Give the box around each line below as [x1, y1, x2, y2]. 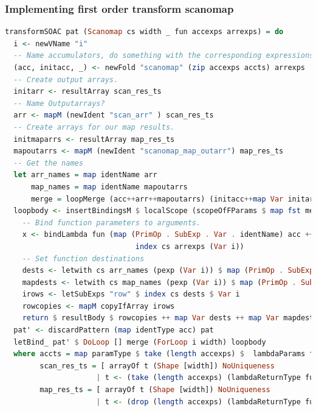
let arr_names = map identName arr [13, 170, 157, 180]
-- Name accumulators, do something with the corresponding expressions [13, 51, 314, 60]
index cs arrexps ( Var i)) [135, 242, 244, 251]
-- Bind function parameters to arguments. [22, 218, 201, 227]
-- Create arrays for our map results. [13, 122, 175, 132]
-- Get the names [13, 158, 83, 167]
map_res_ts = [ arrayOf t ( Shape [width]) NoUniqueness [39, 385, 270, 395]
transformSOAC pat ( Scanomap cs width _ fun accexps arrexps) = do [5, 27, 284, 37]
